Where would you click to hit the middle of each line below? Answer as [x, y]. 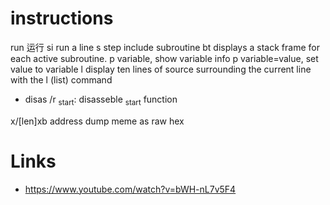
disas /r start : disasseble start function [101, 100]
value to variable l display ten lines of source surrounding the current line [161, 69]
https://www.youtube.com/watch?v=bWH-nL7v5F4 [130, 189]
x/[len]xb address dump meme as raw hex [97, 121]
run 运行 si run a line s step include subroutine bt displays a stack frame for [165, 47]
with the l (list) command [61, 79]
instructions [62, 18]
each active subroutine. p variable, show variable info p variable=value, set [164, 58]
